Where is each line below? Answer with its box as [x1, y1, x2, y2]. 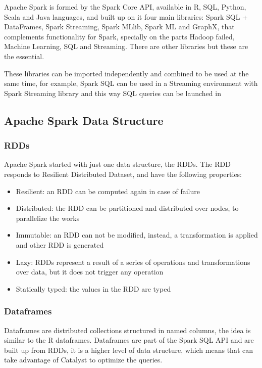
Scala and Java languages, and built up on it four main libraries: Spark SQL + [4, 11, 248, 22]
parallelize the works [16, 212, 80, 223]
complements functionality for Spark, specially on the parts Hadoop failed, [4, 31, 235, 41]
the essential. [4, 51, 44, 61]
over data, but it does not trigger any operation [16, 266, 164, 277]
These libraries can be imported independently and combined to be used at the [4, 68, 249, 78]
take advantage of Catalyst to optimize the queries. [4, 354, 163, 365]
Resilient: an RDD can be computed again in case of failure [16, 186, 200, 196]
